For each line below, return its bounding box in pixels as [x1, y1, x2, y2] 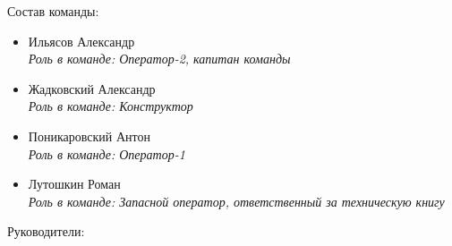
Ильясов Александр [28, 31, 135, 50]
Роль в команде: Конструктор [28, 97, 193, 115]
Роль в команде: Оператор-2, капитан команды [28, 49, 291, 68]
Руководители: [7, 222, 85, 241]
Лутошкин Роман [28, 174, 121, 193]
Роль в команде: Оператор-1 [28, 144, 185, 163]
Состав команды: [7, 2, 99, 20]
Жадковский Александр [28, 79, 156, 98]
